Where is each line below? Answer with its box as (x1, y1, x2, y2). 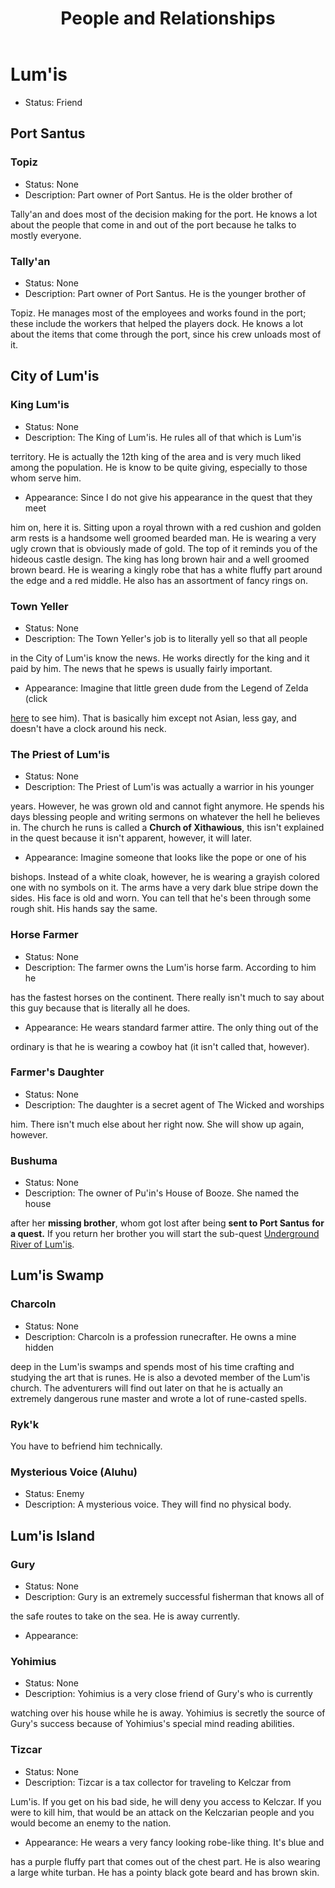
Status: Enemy (24, 1488, 85, 1500)
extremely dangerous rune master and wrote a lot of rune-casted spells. (10, 1392, 307, 1404)
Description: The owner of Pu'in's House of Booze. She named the (24, 1187, 300, 1199)
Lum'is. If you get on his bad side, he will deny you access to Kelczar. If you (10, 1795, 322, 1807)
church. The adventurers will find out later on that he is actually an (10, 1382, 283, 1394)
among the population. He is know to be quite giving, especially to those (10, 461, 308, 473)
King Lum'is (10, 398, 70, 412)
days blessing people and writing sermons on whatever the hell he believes (10, 811, 321, 823)
